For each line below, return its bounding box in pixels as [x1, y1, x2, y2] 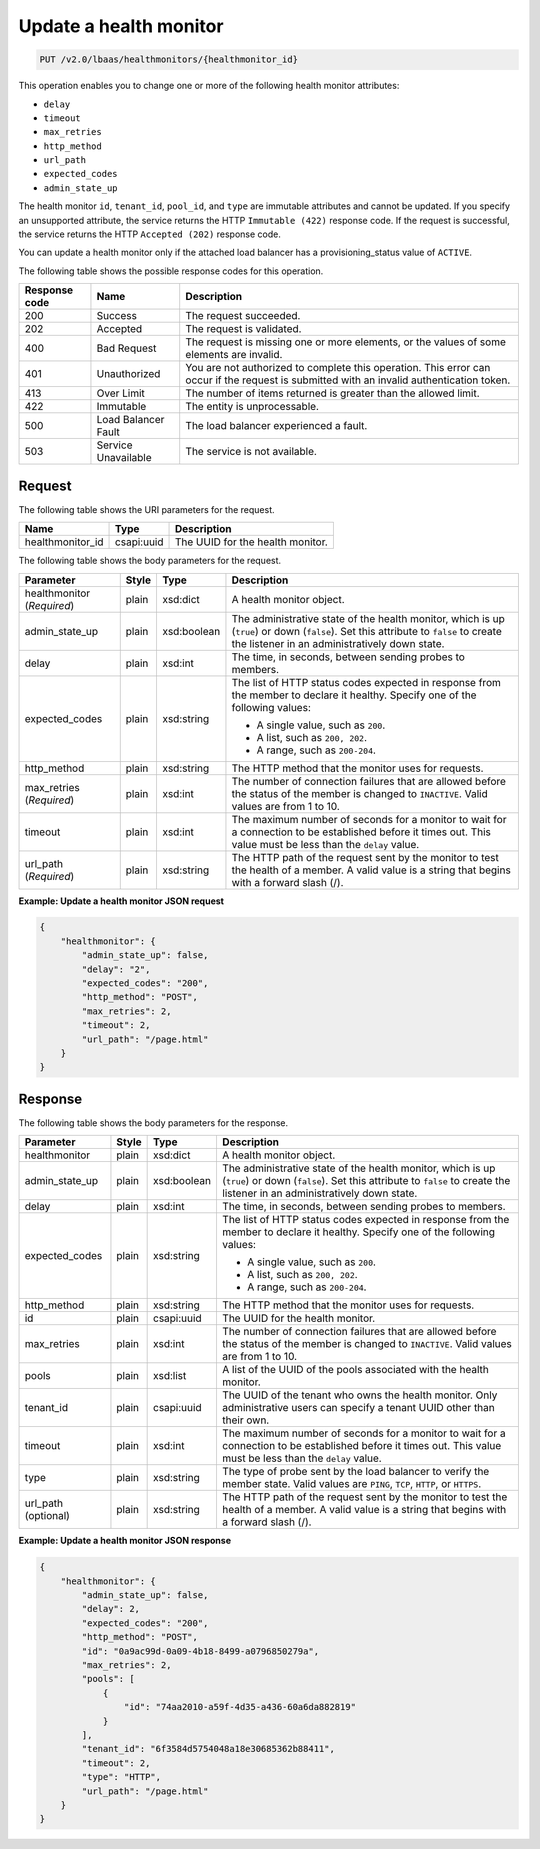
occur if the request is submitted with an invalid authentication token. [185, 373, 511, 387]
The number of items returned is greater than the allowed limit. [185, 386, 480, 400]
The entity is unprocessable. [185, 400, 320, 414]
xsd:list [152, 1369, 187, 1383]
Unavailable [96, 451, 152, 465]
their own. [221, 1413, 270, 1427]
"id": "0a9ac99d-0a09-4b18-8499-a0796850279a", [81, 1645, 320, 1657]
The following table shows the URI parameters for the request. [18, 503, 275, 515]
